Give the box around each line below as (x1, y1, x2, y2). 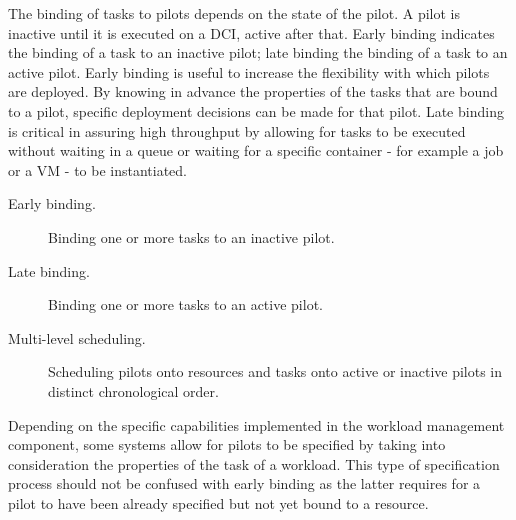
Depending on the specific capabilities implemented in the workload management (8, 414, 505, 435)
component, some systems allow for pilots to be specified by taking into (8, 434, 446, 455)
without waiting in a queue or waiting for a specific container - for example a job (8, 140, 504, 161)
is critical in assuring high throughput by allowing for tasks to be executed (8, 120, 466, 141)
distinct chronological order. (48, 380, 219, 401)
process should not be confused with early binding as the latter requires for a (8, 473, 481, 494)
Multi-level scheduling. (8, 327, 146, 348)
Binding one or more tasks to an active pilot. (48, 294, 323, 315)
